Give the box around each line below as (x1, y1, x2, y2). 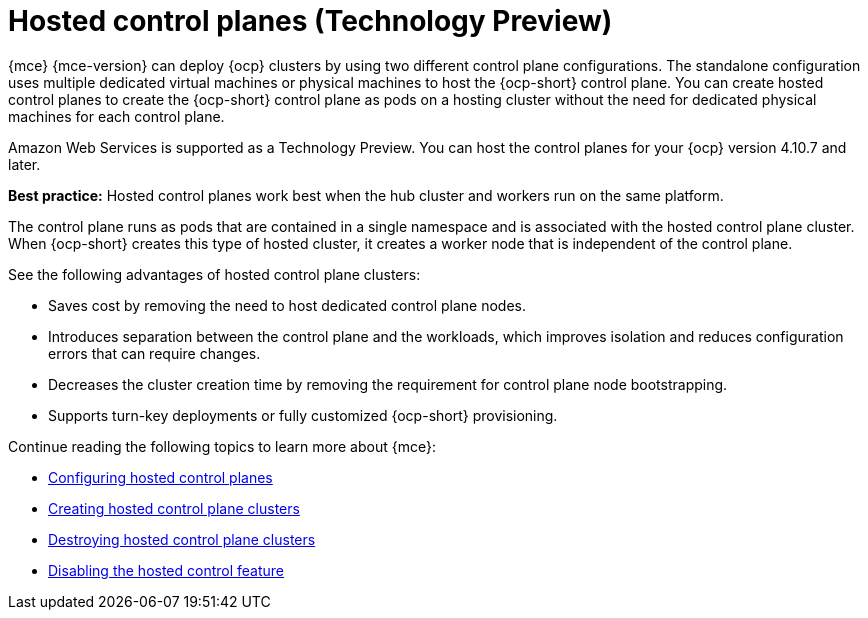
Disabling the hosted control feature (48, 561, 285, 579)
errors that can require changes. (48, 344, 261, 362)
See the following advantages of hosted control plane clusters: (8, 265, 421, 283)
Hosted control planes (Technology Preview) (8, 4, 613, 38)
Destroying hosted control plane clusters (48, 530, 316, 548)
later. (8, 155, 41, 173)
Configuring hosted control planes (48, 468, 273, 486)
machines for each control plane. (8, 107, 225, 125)
